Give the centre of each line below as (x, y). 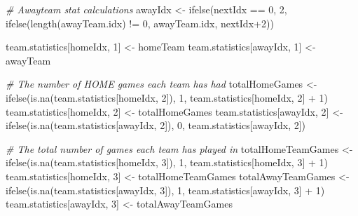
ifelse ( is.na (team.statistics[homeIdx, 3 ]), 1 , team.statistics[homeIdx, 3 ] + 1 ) (167, 162)
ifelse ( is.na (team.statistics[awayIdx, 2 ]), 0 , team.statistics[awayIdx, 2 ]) (156, 125)
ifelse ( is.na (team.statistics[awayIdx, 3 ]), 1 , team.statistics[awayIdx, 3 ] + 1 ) (165, 190)
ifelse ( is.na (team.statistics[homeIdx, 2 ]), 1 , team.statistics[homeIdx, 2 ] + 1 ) (167, 97)
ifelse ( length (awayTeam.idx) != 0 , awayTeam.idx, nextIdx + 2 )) (140, 23)
